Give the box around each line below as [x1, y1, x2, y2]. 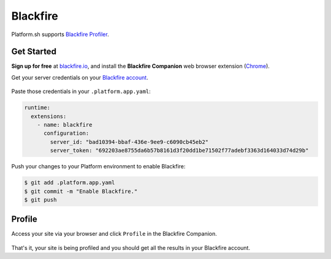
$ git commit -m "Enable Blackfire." [24, 187, 138, 195]
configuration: [44, 130, 89, 137]
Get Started [11, 47, 56, 57]
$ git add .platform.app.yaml [24, 179, 115, 186]
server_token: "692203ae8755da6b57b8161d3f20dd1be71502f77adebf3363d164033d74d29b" [50, 147, 309, 154]
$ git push [24, 196, 57, 203]
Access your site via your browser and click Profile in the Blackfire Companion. [11, 230, 218, 238]
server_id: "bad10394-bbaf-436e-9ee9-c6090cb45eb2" [50, 138, 209, 145]
